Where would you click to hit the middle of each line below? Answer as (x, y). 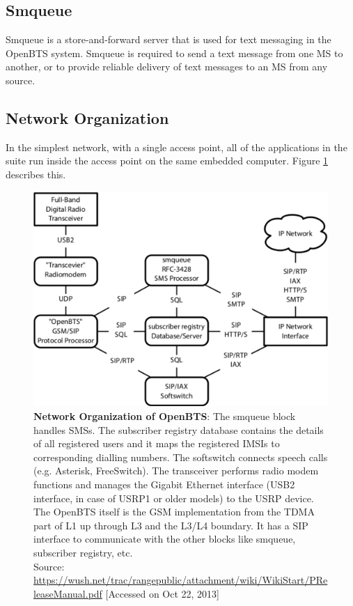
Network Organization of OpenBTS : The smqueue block (165, 416)
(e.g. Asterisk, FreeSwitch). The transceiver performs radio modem (176, 471)
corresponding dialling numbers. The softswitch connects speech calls (181, 457)
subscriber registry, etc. (83, 552)
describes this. (36, 174)
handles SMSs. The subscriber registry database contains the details (179, 429)
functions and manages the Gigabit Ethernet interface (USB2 (164, 484)
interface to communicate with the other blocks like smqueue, (165, 539)
